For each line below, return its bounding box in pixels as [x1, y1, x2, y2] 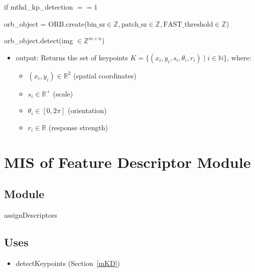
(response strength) [48, 122, 108, 132]
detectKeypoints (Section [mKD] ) [16, 257, 120, 268]
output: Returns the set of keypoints [16, 52, 128, 62]
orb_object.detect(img [4, 35, 73, 46]
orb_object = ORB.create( [4, 18, 87, 29]
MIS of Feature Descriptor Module [4, 151, 251, 172]
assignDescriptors [4, 210, 57, 220]
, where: [227, 52, 251, 62]
